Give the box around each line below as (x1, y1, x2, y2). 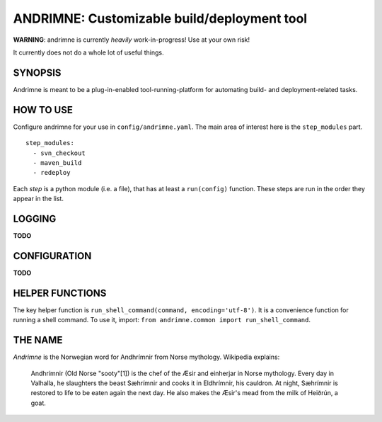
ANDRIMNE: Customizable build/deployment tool (13, 11, 308, 26)
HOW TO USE (13, 103, 74, 116)
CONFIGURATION (13, 250, 92, 262)
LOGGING (13, 212, 57, 224)
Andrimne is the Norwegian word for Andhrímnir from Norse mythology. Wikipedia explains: (13, 353, 280, 361)
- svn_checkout (33, 149, 86, 157)
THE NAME (13, 334, 63, 346)
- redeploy (33, 169, 71, 177)
